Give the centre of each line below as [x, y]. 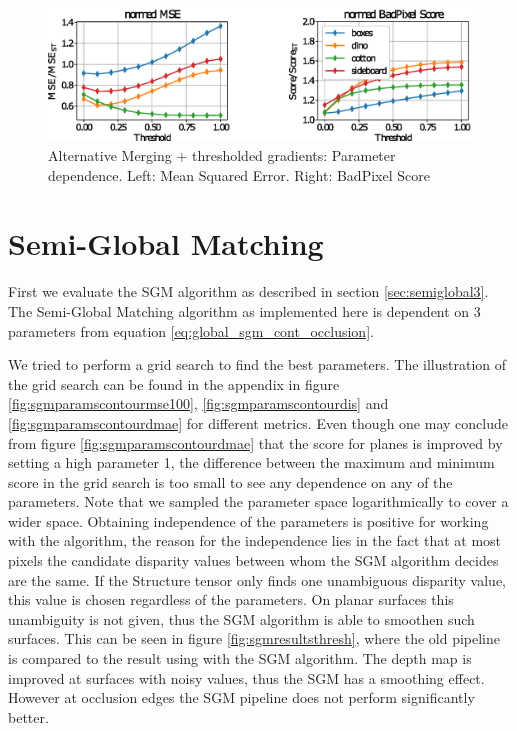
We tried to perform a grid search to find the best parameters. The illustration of [257, 364]
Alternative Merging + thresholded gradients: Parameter [222, 155]
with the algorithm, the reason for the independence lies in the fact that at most [255, 540]
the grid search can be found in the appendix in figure [174, 383]
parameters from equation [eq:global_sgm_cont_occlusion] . [191, 330]
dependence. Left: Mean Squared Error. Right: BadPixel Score [239, 174]
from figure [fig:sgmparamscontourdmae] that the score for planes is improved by [255, 442]
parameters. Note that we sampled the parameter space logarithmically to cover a [258, 501]
